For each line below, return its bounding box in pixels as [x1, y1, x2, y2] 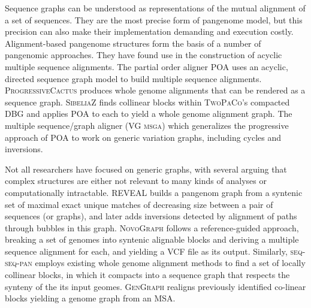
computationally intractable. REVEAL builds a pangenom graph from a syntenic [5, 186, 303, 198]
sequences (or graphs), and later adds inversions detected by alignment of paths [5, 210, 297, 222]
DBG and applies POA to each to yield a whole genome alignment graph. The [5, 107, 292, 120]
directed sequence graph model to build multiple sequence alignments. [5, 72, 262, 84]
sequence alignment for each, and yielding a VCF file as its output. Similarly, [5, 244, 288, 257]
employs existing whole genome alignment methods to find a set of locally [35, 256, 306, 269]
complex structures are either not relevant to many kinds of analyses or [5, 174, 267, 187]
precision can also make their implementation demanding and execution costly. [5, 25, 294, 38]
